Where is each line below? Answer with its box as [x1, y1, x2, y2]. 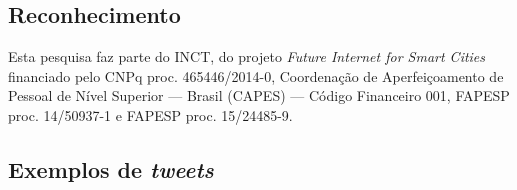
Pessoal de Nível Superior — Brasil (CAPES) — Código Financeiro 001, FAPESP [8, 85, 510, 106]
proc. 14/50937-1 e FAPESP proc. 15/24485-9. [8, 104, 293, 125]
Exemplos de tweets [8, 153, 214, 184]
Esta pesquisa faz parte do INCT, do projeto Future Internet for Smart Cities [8, 46, 486, 67]
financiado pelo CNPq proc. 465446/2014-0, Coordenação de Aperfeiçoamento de [8, 65, 504, 86]
